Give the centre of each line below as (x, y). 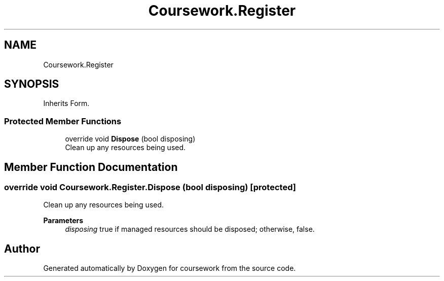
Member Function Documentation (91, 167)
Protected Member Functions (63, 121)
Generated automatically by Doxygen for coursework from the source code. (170, 268)
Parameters (63, 221)
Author (22, 249)
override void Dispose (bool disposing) (130, 139)
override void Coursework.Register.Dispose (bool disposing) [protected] (150, 187)
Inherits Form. (66, 103)
